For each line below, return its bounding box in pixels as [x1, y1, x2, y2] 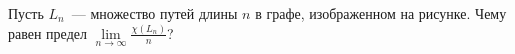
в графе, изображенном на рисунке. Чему [255, 3, 507, 23]
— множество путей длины [71, 3, 238, 23]
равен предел [8, 22, 87, 43]
